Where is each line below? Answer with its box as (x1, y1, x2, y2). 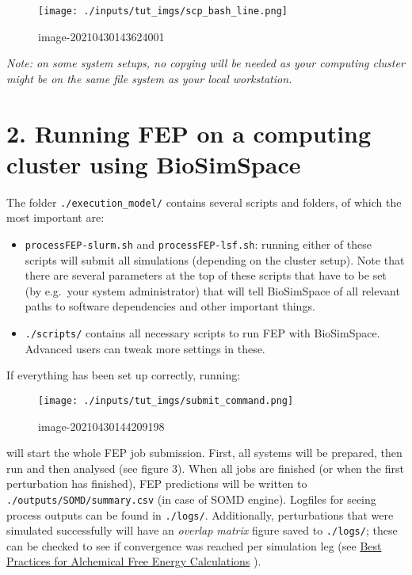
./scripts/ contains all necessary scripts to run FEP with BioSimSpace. (25, 325, 380, 341)
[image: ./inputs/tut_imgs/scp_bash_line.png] (38, 6, 288, 17)
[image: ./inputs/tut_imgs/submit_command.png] (38, 394, 294, 406)
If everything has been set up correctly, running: (6, 367, 241, 383)
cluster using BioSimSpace (6, 147, 301, 180)
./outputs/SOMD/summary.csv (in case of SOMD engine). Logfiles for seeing (6, 490, 376, 507)
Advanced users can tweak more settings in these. (25, 340, 265, 356)
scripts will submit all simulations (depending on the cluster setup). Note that (25, 251, 405, 268)
